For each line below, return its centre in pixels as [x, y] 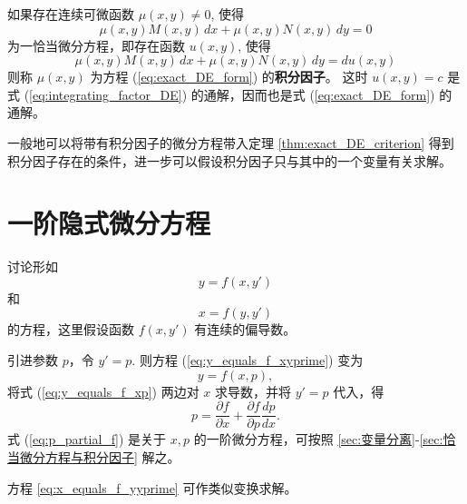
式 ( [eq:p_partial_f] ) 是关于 [87, 439]
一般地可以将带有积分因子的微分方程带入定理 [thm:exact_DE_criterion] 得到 [231, 142]
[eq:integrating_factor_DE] [106, 94]
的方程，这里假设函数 [71, 329]
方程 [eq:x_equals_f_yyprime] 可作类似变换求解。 [152, 487]
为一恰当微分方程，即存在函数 [96, 45]
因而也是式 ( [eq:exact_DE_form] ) [338, 94]
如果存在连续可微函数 [71, 14]
